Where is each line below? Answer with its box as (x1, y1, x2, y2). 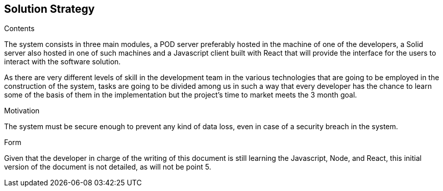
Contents (4, 24, 35, 33)
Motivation (4, 106, 40, 115)
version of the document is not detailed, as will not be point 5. (4, 162, 211, 172)
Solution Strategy (4, 3, 95, 15)
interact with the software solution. (4, 57, 121, 66)
